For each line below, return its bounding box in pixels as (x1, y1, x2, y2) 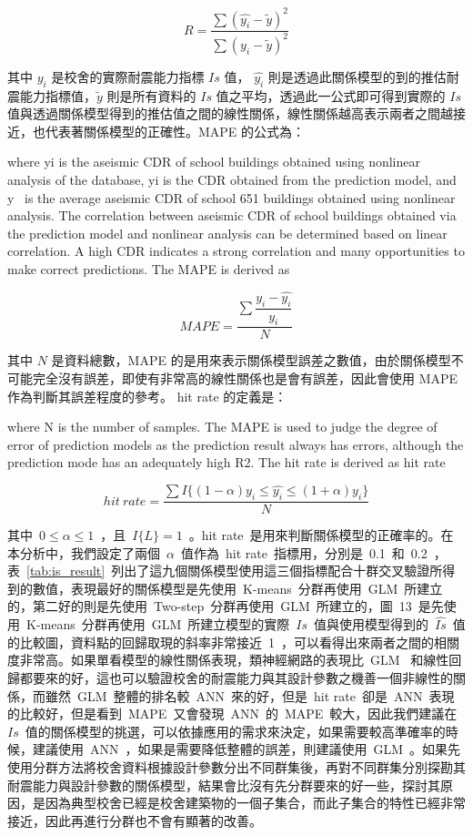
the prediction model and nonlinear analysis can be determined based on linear (7, 223, 448, 242)
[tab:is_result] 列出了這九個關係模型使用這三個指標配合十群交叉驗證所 (26, 561, 443, 580)
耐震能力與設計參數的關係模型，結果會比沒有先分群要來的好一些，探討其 (7, 775, 440, 794)
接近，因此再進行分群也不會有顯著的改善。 (7, 811, 262, 830)
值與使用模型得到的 (314, 615, 429, 634)
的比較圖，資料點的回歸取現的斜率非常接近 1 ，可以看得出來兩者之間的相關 (7, 632, 459, 651)
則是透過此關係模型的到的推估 (267, 66, 447, 86)
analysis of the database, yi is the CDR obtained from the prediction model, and (7, 170, 457, 189)
